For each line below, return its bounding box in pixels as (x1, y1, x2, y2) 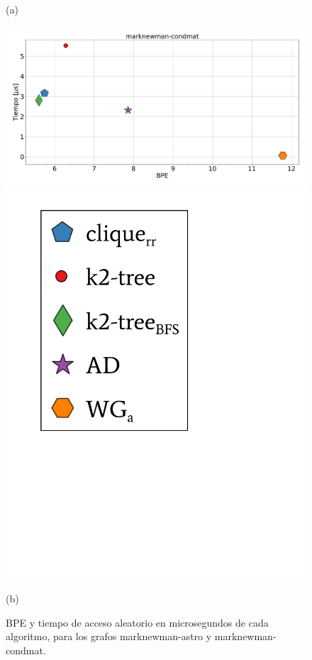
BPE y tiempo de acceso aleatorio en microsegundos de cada (6, 615, 269, 629)
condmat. (6, 642, 46, 657)
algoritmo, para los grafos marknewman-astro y (6, 629, 212, 644)
